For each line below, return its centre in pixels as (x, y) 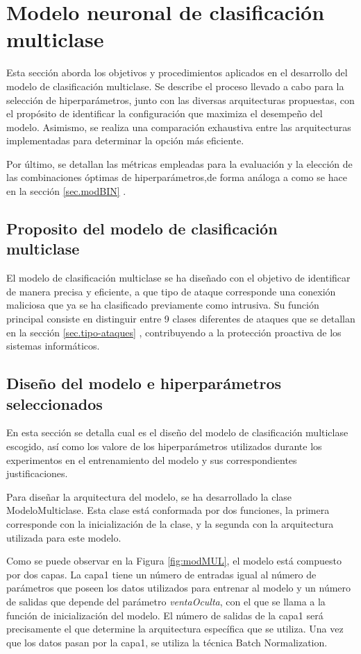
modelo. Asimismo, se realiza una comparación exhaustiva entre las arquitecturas (179, 127)
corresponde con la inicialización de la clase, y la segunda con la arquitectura (170, 523)
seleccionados (54, 403)
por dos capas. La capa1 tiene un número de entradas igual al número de (161, 574)
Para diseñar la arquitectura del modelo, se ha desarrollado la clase (149, 496)
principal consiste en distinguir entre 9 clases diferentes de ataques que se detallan (181, 319)
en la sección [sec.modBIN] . (66, 191)
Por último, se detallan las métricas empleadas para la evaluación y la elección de (179, 163)
